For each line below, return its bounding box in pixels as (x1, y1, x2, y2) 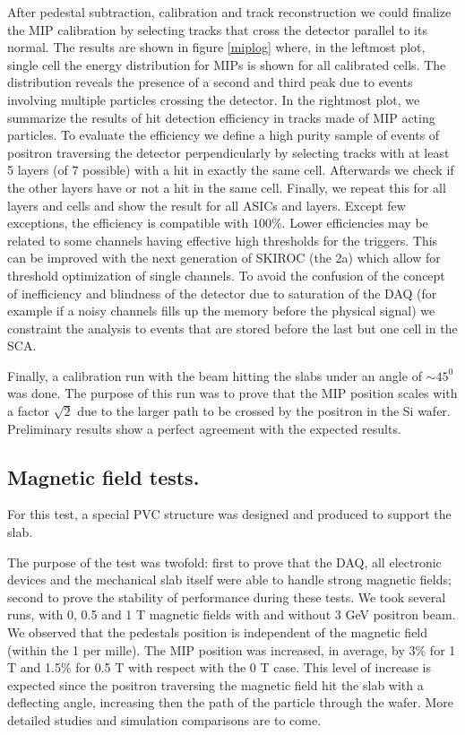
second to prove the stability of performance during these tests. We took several (7, 587, 446, 606)
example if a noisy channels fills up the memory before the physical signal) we (7, 301, 435, 320)
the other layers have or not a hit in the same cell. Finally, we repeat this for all (7, 177, 446, 196)
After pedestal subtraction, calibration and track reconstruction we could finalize (7, 3, 452, 21)
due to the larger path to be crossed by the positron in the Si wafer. (77, 402, 451, 420)
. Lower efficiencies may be (281, 213, 428, 232)
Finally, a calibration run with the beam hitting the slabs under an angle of (7, 366, 422, 385)
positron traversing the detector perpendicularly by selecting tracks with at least (7, 143, 450, 161)
